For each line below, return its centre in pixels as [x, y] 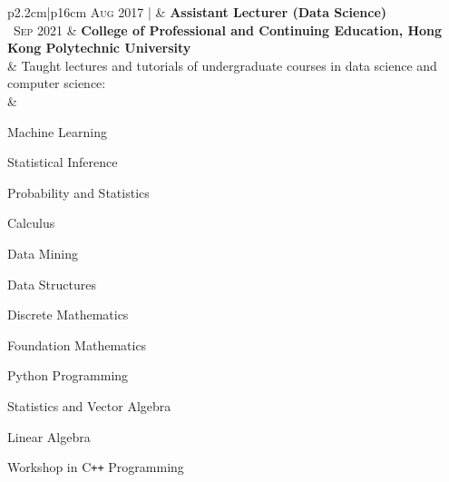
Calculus [31, 223]
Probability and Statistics [78, 192]
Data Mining [43, 253]
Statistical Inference [63, 162]
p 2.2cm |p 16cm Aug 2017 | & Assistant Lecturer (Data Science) [197, 12]
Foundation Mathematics [77, 344]
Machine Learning [57, 131]
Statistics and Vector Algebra [89, 405]
